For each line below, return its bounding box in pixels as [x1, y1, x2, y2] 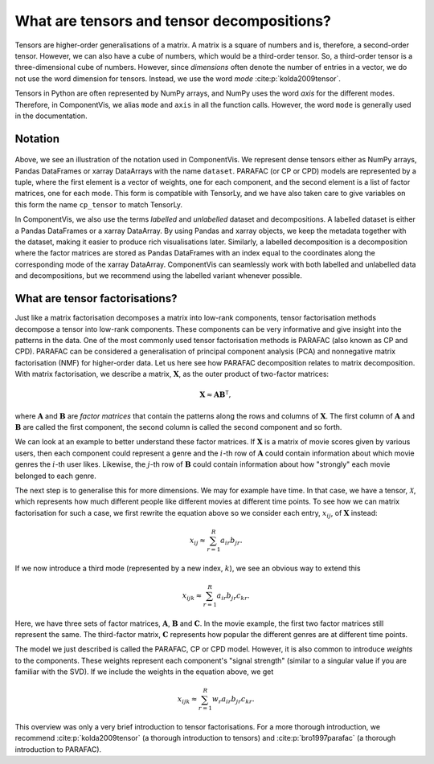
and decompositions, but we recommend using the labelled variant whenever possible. [14, 271, 303, 280]
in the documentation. [14, 111, 88, 121]
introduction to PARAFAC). [14, 744, 102, 754]
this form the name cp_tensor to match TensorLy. [14, 199, 183, 209]
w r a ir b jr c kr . [211, 695, 255, 706]
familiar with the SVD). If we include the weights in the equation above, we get [14, 667, 274, 676]
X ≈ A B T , [199, 389, 231, 399]
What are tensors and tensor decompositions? [14, 12, 331, 30]
